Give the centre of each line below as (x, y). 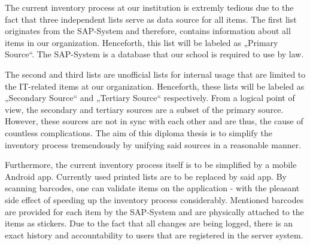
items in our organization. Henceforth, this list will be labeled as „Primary (142, 42)
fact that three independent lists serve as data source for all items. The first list (151, 19)
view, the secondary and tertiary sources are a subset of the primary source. (144, 109)
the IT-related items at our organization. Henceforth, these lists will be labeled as (155, 86)
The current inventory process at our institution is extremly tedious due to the (149, 7)
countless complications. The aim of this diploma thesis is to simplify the (139, 132)
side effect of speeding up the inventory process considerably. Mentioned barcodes (154, 199)
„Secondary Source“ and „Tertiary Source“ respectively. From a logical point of (150, 98)
